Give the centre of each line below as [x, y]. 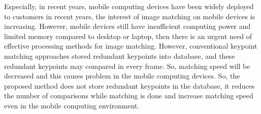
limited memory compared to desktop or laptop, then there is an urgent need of [128, 36]
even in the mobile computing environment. [72, 105]
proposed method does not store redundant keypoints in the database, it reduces [129, 85]
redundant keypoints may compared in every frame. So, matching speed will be [127, 66]
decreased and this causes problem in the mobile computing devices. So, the [122, 76]
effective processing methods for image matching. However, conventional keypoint [131, 46]
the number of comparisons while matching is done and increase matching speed [129, 96]
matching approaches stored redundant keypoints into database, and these [120, 55]
